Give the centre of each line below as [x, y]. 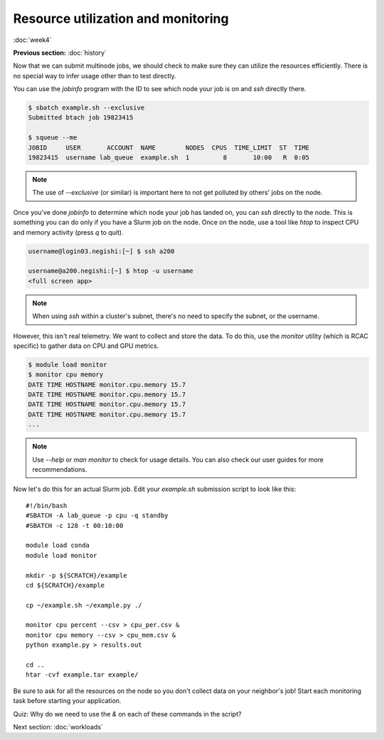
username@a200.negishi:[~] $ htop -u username [111, 271]
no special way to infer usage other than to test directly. [95, 75]
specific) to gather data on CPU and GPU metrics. [86, 346]
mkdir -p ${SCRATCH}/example [76, 575]
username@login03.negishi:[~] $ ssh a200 [101, 251]
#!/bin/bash [47, 506]
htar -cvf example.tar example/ [82, 675]
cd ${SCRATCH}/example [65, 585]
